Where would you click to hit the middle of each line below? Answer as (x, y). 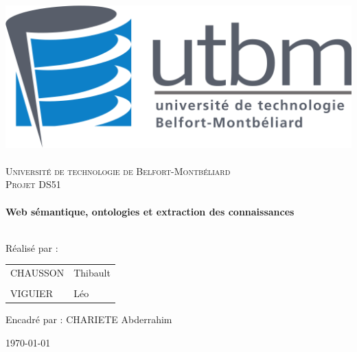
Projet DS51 (33, 184)
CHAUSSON (37, 273)
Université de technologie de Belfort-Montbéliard (118, 171)
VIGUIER (32, 293)
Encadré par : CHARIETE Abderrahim (89, 319)
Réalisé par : (32, 247)
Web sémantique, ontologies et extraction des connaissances (150, 211)
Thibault (92, 273)
